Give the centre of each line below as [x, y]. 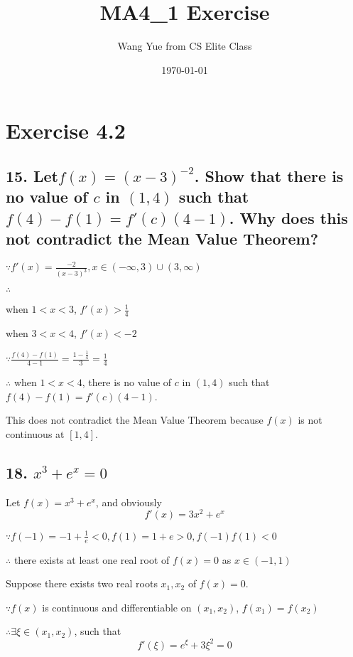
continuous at [35, 433]
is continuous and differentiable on [117, 607]
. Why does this [288, 217]
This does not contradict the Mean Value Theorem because [135, 420]
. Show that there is [269, 175]
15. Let [32, 175]
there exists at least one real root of [92, 559]
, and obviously [129, 502]
